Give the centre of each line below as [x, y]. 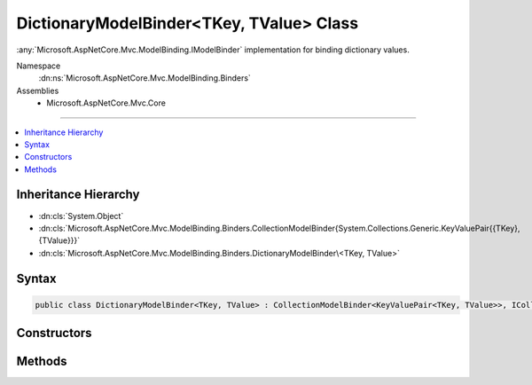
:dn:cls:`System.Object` [81, 216]
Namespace [39, 66]
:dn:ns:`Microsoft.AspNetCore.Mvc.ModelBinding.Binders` [145, 78]
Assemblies [38, 90]
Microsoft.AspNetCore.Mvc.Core [106, 103]
